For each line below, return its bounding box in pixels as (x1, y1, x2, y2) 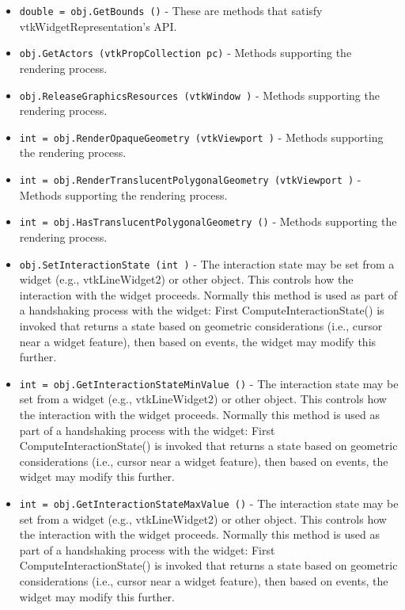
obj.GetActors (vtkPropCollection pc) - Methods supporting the (19, 44, 352, 61)
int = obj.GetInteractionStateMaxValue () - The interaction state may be (19, 494, 399, 511)
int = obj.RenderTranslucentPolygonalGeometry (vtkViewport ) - (19, 171, 361, 187)
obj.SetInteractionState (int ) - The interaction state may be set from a (19, 255, 395, 272)
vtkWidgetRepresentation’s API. (19, 17, 177, 34)
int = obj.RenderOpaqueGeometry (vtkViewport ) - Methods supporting (19, 128, 384, 145)
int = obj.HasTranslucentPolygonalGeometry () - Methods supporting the (19, 213, 397, 230)
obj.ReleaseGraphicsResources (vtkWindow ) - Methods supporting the (19, 86, 380, 103)
